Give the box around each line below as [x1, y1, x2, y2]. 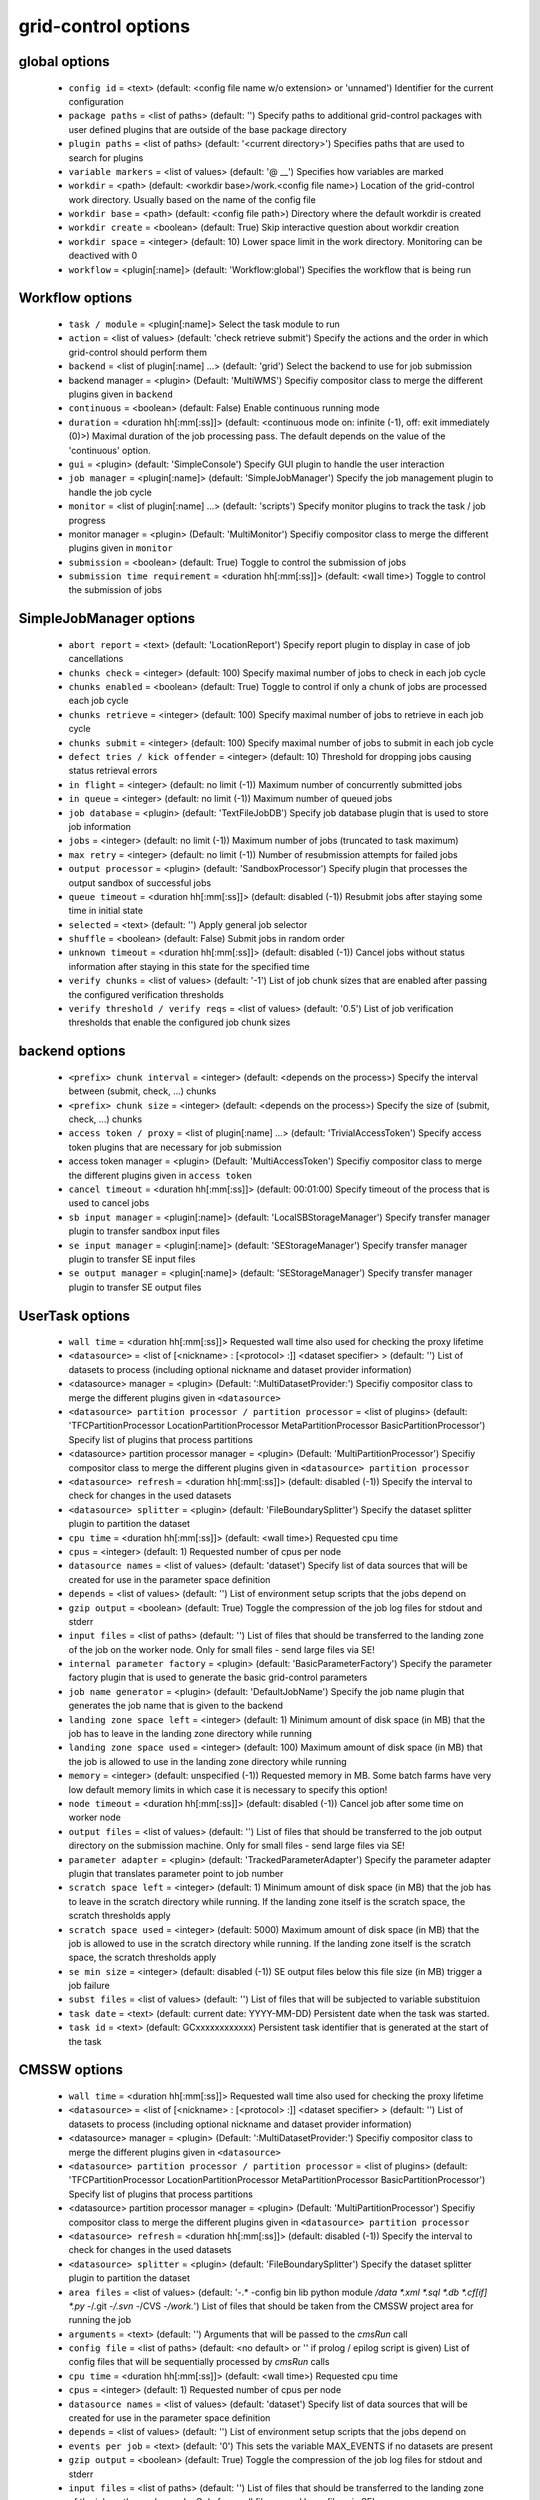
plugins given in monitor [68, 542, 174, 554]
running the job [68, 2314, 132, 2326]
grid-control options [18, 15, 190, 37]
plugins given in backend [68, 388, 174, 400]
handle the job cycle [68, 486, 152, 498]
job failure [68, 1980, 110, 1992]
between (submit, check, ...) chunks [68, 1085, 217, 1097]
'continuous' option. [68, 444, 152, 456]
